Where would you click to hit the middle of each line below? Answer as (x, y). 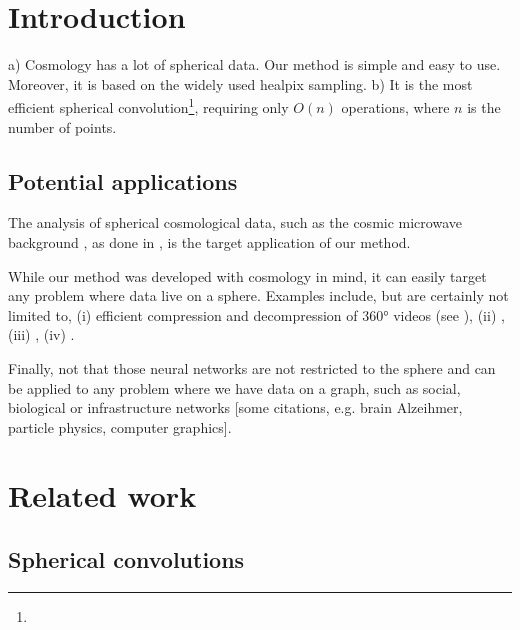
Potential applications (123, 180)
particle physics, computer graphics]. (120, 426)
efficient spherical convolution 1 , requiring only (148, 105)
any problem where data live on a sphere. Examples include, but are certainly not (258, 295)
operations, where (395, 106)
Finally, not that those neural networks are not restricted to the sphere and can (252, 367)
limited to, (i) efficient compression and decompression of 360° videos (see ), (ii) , (256, 314)
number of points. (62, 126)
